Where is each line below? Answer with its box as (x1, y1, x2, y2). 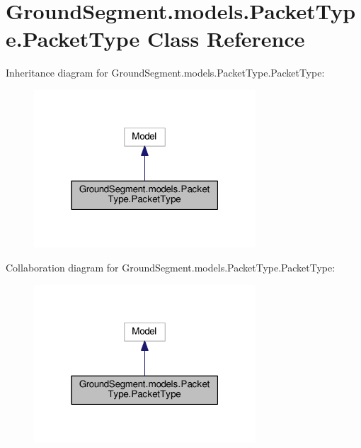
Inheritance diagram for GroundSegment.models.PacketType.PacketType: (6, 65, 325, 80)
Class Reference (147, 24, 305, 53)
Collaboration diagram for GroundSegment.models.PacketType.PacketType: (6, 260, 336, 275)
